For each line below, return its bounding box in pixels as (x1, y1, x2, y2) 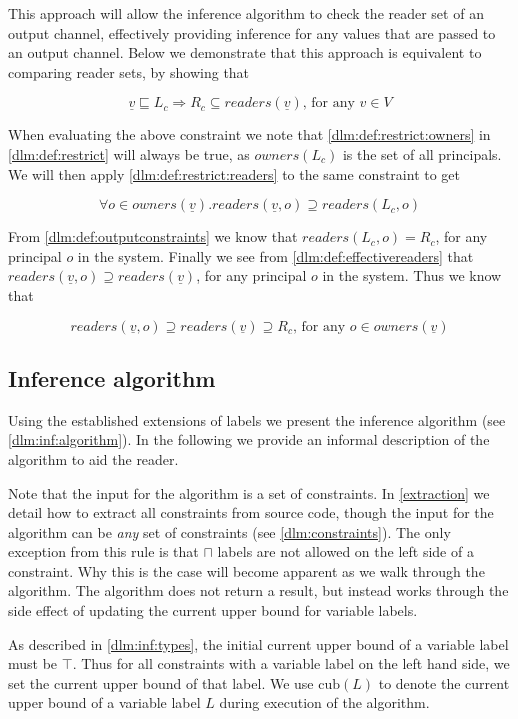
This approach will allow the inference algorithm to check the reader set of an (8, 3, 484, 23)
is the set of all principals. (342, 143, 502, 164)
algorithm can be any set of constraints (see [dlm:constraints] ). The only (8, 521, 451, 542)
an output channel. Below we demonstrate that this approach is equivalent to (8, 42, 482, 63)
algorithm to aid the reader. (8, 448, 179, 469)
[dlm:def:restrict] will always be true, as (8, 143, 250, 164)
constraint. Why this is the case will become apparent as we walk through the (8, 560, 485, 581)
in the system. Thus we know (322, 265, 502, 286)
